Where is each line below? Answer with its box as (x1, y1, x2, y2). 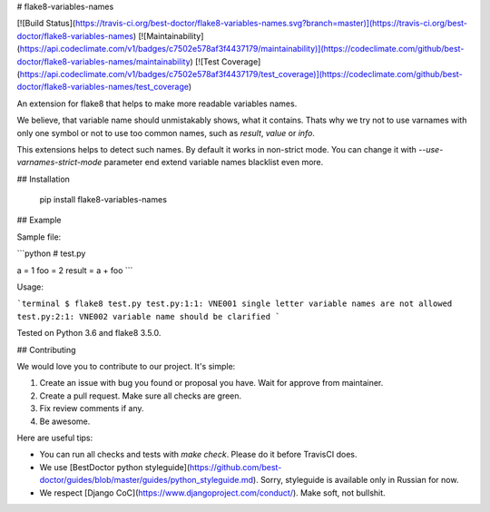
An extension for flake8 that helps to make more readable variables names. (16, 98, 298, 109)
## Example (16, 214, 62, 226)
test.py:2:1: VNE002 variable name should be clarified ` (16, 311, 280, 321)
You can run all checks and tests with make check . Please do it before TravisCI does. (39, 449, 358, 460)
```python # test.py (16, 248, 86, 259)
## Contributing (16, 344, 76, 355)
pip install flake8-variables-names (39, 194, 168, 205)
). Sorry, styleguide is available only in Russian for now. (252, 475, 459, 486)
